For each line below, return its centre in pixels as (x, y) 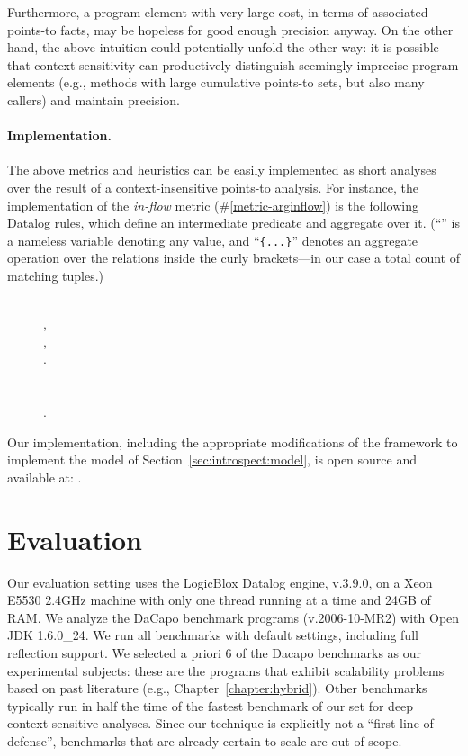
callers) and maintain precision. (94, 99)
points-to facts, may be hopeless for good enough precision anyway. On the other (230, 29)
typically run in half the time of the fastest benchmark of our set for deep (211, 705)
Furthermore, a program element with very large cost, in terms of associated (218, 12)
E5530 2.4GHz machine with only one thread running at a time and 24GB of (219, 600)
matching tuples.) (56, 275)
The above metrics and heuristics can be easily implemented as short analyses (222, 170)
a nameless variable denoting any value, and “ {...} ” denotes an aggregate (213, 240)
